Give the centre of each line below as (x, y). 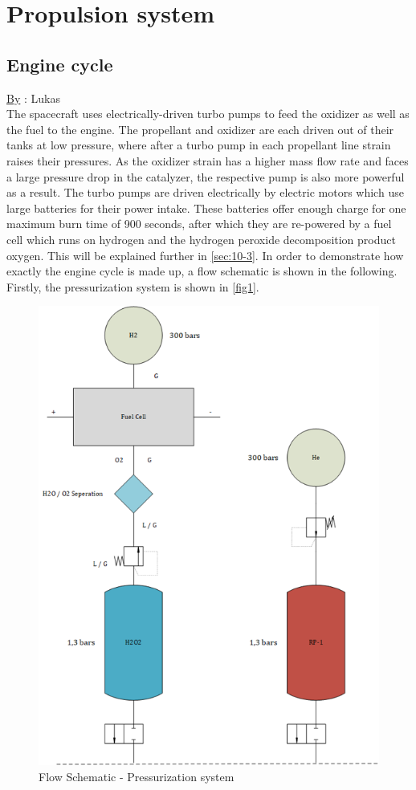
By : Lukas (33, 98)
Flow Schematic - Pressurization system (137, 776)
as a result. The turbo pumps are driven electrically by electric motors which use (205, 192)
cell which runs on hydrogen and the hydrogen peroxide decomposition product (201, 239)
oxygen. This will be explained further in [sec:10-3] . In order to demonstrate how (205, 255)
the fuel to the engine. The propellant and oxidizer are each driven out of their (200, 129)
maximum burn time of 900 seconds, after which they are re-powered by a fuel (199, 224)
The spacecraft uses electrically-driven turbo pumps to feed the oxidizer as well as (208, 114)
